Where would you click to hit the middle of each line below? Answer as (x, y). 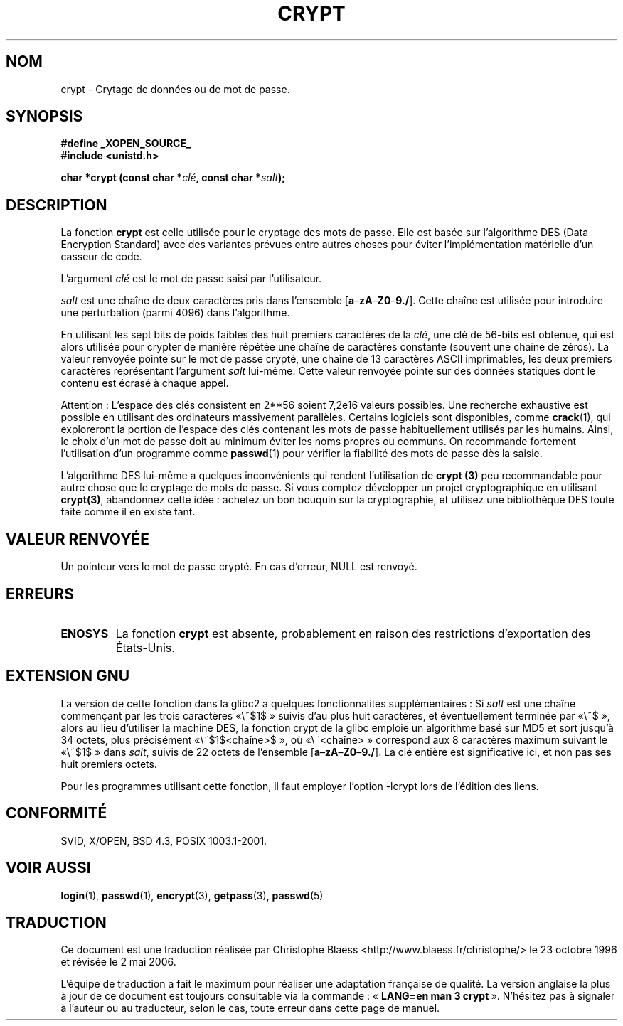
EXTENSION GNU (68, 676)
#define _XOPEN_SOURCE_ (126, 144)
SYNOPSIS (44, 117)
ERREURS (40, 594)
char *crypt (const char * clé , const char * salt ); (173, 178)
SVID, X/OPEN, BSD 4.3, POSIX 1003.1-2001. (164, 840)
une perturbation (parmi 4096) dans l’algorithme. (175, 313)
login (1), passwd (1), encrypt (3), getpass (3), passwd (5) (192, 895)
